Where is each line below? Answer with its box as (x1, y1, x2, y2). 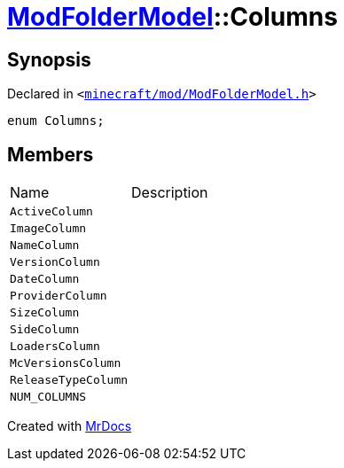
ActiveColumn (10, 205, 93, 219)
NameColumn (10, 238, 80, 253)
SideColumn (10, 323, 80, 337)
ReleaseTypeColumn (10, 373, 129, 387)
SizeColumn (10, 306, 80, 320)
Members (7, 143, 94, 166)
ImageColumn (10, 222, 87, 236)
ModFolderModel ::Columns (7, 2, 338, 32)
